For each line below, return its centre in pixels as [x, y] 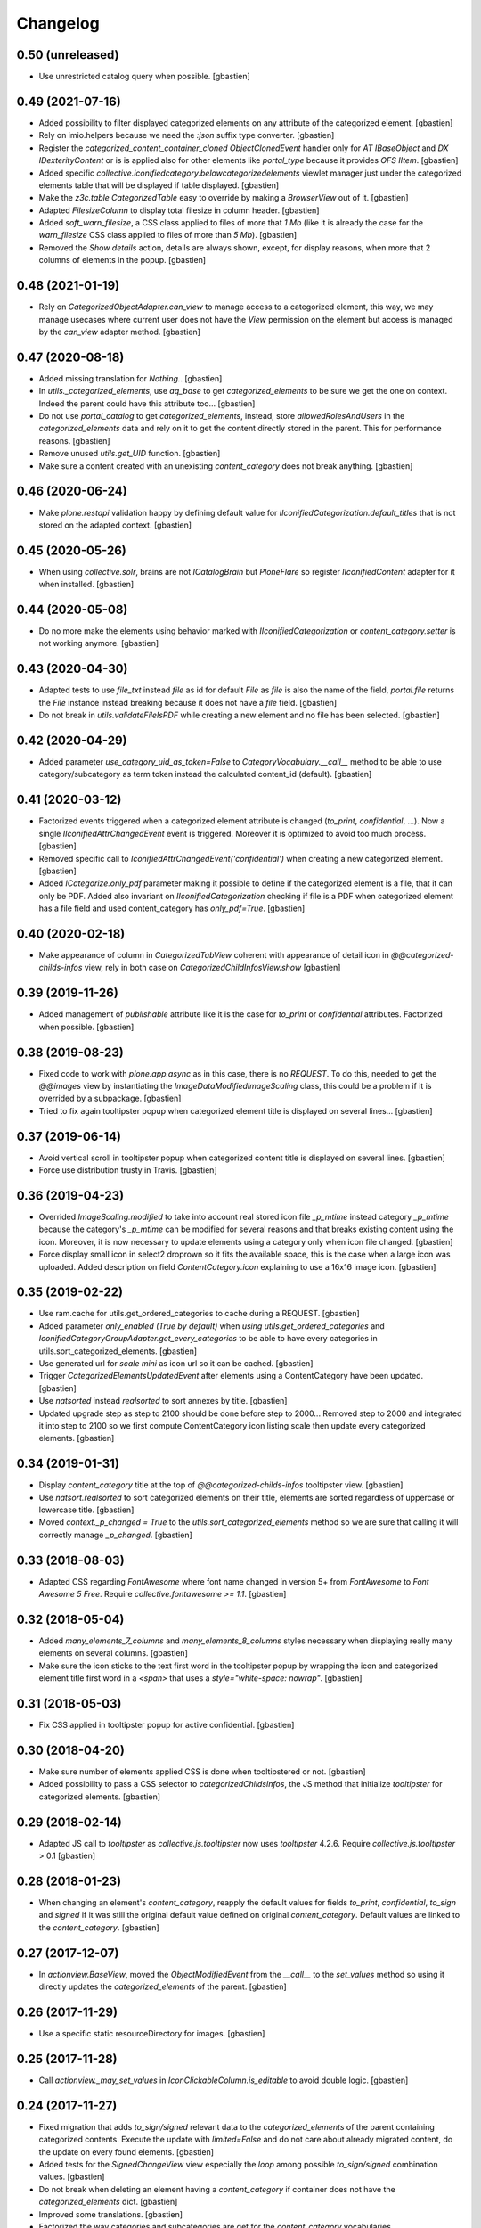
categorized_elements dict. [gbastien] [108, 2202]
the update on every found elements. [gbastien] [126, 2151]
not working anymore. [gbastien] [99, 643]
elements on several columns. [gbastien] [114, 1653]
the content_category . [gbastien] [99, 1927]
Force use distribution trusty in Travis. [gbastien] [128, 1170]
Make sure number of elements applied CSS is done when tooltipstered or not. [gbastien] [202, 1772]
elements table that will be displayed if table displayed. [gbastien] [159, 185]
